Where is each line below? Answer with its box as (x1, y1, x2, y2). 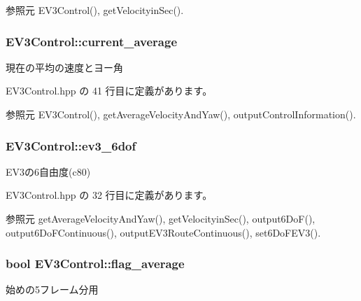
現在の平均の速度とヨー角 (6, 59, 123, 74)
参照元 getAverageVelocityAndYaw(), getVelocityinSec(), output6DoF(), (6, 211, 316, 225)
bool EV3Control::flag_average (6, 255, 185, 272)
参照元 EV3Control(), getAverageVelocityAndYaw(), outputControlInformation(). (6, 107, 356, 121)
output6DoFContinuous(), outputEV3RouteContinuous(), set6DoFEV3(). (6, 225, 321, 239)
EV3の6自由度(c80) (6, 164, 91, 178)
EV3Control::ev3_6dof (6, 136, 136, 154)
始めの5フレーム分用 (6, 282, 99, 297)
